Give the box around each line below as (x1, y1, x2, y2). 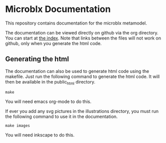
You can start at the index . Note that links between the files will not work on (5, 35, 161, 41)
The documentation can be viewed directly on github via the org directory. (5, 29, 159, 35)
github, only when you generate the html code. (5, 40, 102, 46)
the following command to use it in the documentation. (5, 113, 118, 119)
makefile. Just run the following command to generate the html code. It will (5, 73, 160, 79)
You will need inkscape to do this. (5, 131, 75, 138)
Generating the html (5, 55, 69, 63)
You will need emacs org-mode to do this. (5, 98, 92, 104)
